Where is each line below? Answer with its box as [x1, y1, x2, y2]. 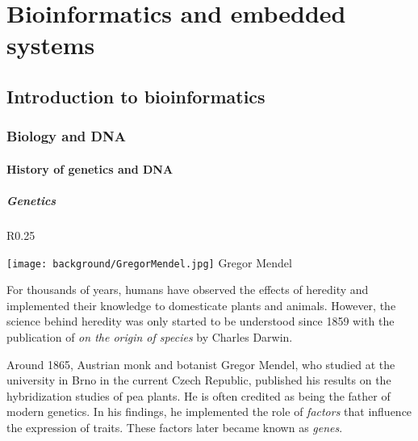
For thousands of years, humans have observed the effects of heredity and [6, 281, 369, 298]
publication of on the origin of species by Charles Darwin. [6, 328, 293, 345]
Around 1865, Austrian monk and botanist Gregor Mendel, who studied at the [6, 355, 395, 372]
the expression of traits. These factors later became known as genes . [6, 418, 343, 435]
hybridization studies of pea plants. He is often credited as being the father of [6, 387, 391, 404]
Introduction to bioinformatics [6, 83, 265, 108]
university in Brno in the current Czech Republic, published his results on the [6, 372, 391, 388]
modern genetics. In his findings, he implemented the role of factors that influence [6, 403, 412, 420]
